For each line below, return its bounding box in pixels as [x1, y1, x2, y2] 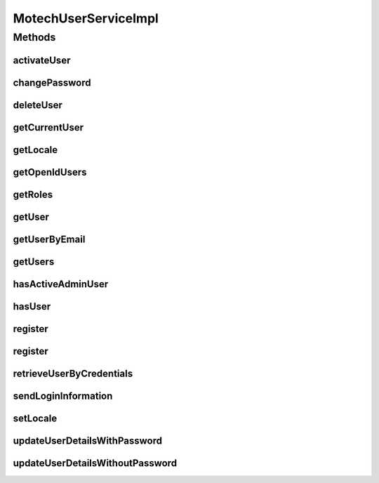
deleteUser [13, 99, 63, 111]
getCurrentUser [13, 121, 84, 133]
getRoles [13, 188, 53, 200]
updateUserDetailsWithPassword [13, 435, 163, 446]
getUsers [13, 256, 55, 267]
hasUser [13, 300, 51, 312]
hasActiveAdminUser [13, 278, 109, 290]
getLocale [13, 144, 58, 156]
